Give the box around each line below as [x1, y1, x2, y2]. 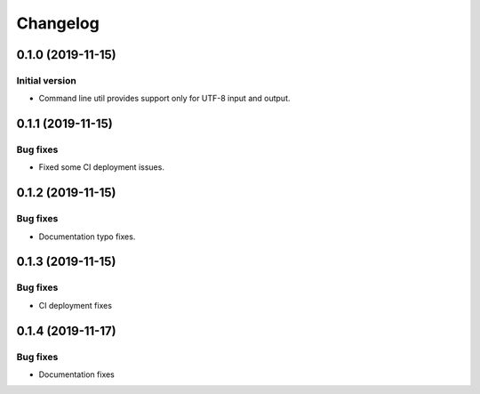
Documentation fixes [38, 369, 116, 380]
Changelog [16, 13, 100, 33]
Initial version [16, 74, 77, 86]
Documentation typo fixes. [38, 231, 136, 242]
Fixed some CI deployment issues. [38, 162, 164, 173]
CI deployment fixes [38, 300, 113, 310]
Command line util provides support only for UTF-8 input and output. [38, 93, 291, 104]
